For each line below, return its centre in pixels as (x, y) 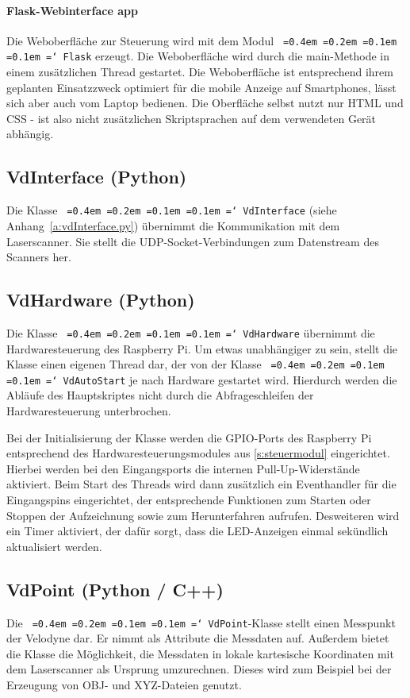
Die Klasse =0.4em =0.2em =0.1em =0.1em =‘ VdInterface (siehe (172, 210)
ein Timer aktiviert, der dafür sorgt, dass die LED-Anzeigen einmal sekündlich (197, 531)
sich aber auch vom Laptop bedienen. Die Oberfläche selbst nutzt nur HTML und (205, 103)
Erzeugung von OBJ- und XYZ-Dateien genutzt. (124, 685)
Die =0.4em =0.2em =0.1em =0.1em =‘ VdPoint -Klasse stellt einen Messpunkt (201, 622)
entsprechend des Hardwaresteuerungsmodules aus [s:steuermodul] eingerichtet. (198, 453)
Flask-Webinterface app (72, 10)
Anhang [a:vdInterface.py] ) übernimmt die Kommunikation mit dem (173, 225)
